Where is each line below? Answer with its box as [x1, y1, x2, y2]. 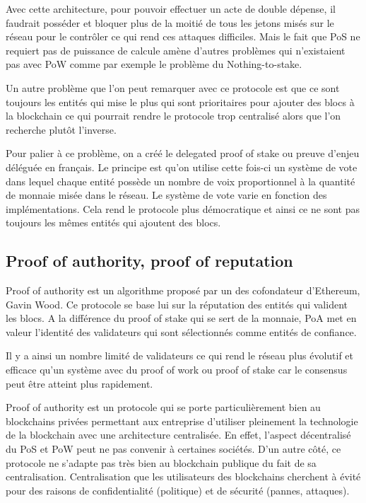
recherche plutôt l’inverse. [6, 122, 117, 137]
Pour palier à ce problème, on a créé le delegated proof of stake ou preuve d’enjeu [6, 146, 360, 161]
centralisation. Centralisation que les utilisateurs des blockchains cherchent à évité [6, 469, 361, 484]
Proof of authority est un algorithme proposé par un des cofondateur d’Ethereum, [6, 283, 360, 298]
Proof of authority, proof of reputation [6, 250, 293, 272]
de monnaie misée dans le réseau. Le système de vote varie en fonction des [6, 187, 327, 202]
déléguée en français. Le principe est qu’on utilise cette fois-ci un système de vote [6, 159, 358, 174]
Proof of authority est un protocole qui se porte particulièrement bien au [6, 400, 321, 415]
